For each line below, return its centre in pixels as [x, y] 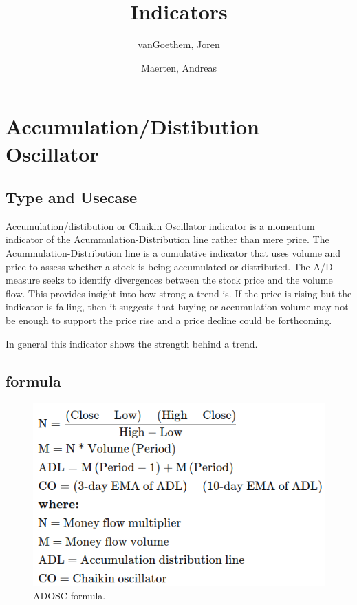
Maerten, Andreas [179, 67]
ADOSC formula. [69, 596]
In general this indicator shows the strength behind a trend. [132, 343]
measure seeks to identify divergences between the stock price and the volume [169, 280]
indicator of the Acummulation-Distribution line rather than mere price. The [167, 239]
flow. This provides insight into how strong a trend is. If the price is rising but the [179, 293]
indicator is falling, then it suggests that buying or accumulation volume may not [177, 307]
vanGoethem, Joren [179, 44]
